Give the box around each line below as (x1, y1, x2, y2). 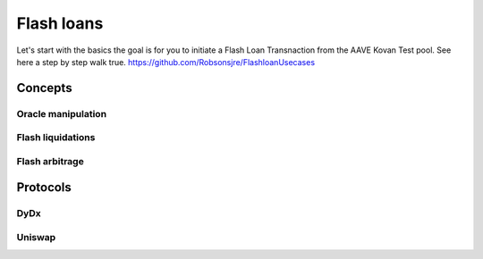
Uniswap (16, 230, 56, 243)
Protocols (16, 180, 72, 196)
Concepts (16, 80, 72, 96)
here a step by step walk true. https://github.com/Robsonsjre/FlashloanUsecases (16, 56, 316, 67)
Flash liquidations (16, 131, 96, 144)
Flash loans (16, 13, 104, 33)
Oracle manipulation (16, 107, 107, 120)
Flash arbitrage (16, 155, 84, 167)
